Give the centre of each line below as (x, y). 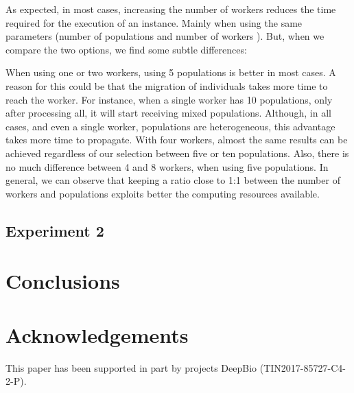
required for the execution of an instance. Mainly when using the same (154, 22)
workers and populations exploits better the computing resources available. (163, 193)
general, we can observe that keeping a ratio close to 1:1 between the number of (173, 180)
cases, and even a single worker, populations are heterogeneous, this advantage (170, 126)
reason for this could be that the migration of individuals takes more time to (167, 85)
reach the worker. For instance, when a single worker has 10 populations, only (169, 99)
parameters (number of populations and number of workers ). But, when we (165, 36)
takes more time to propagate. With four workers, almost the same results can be (177, 140)
